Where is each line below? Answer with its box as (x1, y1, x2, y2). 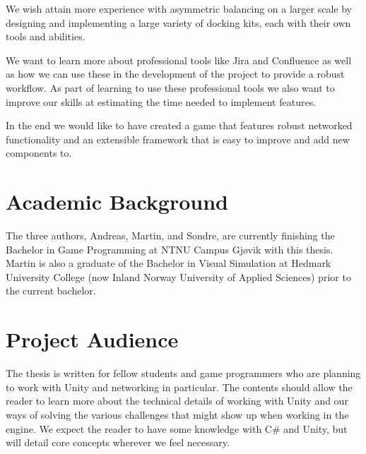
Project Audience (6, 325, 179, 354)
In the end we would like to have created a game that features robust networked (6, 118, 353, 133)
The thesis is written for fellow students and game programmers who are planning (6, 366, 361, 381)
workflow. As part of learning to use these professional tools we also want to (6, 80, 335, 95)
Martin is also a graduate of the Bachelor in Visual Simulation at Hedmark (6, 256, 331, 270)
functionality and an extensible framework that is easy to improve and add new (6, 131, 350, 146)
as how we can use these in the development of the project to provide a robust (6, 66, 345, 81)
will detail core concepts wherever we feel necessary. (6, 435, 230, 450)
